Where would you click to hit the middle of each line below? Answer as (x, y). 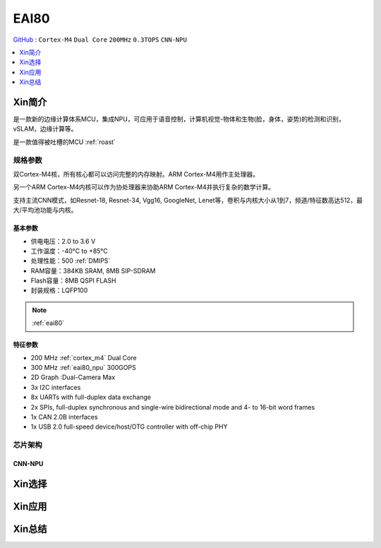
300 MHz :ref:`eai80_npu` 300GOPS (84, 368)
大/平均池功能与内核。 (45, 210)
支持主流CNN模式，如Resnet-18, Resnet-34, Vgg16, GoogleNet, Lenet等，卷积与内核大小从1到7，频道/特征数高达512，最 (188, 200)
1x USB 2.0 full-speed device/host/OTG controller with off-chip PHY (129, 427)
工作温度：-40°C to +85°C (69, 251)
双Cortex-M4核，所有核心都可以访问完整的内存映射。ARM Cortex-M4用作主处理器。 (136, 174)
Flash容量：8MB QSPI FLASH (73, 281)
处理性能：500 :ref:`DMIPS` (71, 261)
